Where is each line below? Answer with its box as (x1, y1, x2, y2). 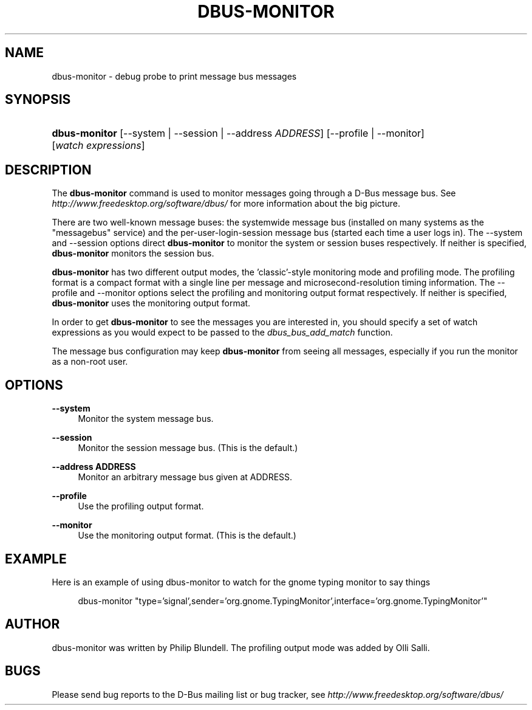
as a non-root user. (52, 356, 128, 367)
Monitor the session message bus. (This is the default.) (78, 443, 298, 453)
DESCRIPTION (5, 162, 92, 177)
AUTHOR (5, 616, 60, 632)
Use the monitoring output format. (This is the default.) (78, 530, 296, 541)
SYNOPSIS (5, 92, 71, 108)
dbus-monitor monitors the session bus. (52, 248, 214, 259)
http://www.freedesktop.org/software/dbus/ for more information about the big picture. (52, 198, 400, 209)
